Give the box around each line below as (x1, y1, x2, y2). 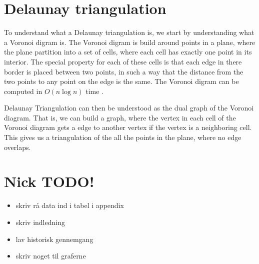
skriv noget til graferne (15, 250, 86, 261)
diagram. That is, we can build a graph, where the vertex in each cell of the (4, 112, 236, 122)
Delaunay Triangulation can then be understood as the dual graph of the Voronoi (4, 102, 254, 113)
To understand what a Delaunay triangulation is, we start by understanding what (4, 27, 254, 37)
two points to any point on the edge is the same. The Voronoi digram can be (4, 76, 239, 86)
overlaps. (4, 141, 31, 152)
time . (85, 85, 103, 96)
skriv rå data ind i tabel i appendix (15, 200, 124, 210)
